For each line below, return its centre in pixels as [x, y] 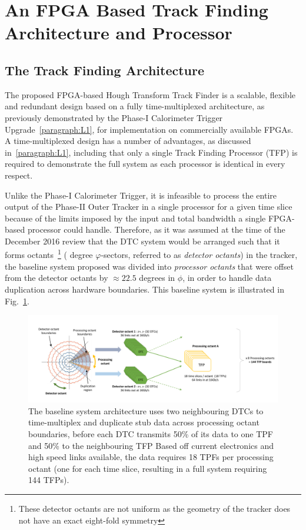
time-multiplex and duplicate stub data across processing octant [144, 422]
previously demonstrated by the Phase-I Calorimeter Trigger [114, 117]
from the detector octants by [56, 278]
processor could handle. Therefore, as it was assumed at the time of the [156, 229]
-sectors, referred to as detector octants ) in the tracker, [199, 255]
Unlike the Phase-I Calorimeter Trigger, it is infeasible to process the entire [141, 195]
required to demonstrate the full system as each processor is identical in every [145, 164]
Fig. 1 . [17, 301]
